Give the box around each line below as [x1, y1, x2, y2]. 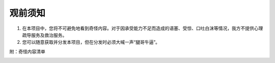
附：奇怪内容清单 [9, 48, 45, 54]
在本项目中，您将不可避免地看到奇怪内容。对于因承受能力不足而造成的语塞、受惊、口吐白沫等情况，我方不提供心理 [22, 25, 263, 31]
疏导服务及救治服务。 [22, 32, 67, 38]
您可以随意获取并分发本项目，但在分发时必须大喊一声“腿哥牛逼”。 [22, 39, 160, 45]
